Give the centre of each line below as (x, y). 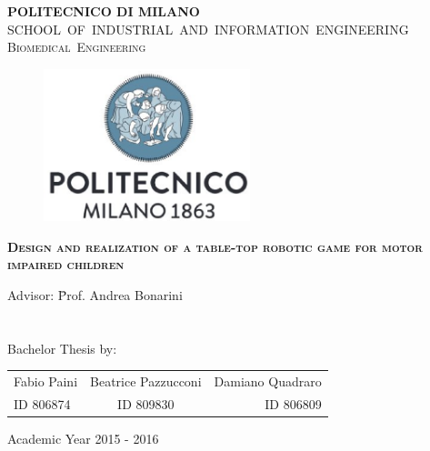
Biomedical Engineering (77, 47)
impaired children (66, 264)
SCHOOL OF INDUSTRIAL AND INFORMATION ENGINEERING (208, 29)
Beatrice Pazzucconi (146, 381)
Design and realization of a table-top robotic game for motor (215, 246)
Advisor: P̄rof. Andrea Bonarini (95, 294)
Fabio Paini (46, 381)
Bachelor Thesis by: (62, 348)
